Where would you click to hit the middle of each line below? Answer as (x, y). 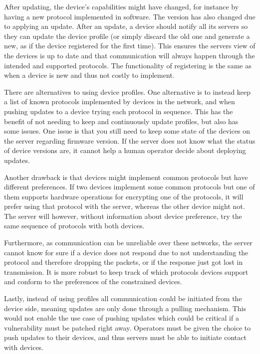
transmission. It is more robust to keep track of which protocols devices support (126, 271)
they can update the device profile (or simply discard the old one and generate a (127, 36)
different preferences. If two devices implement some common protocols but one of (130, 187)
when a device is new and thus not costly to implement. (89, 75)
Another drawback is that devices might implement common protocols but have (126, 177)
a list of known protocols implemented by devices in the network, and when (120, 101)
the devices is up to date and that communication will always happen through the (130, 55)
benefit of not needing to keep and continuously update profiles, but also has (121, 121)
